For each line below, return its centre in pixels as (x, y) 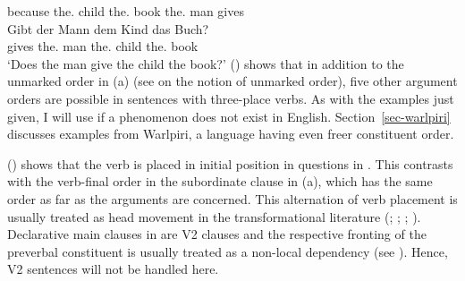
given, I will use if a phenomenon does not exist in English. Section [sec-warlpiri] (229, 116)
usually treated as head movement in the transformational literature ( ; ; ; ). (214, 216)
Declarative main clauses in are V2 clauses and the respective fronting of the (217, 234)
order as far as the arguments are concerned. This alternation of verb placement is (232, 198)
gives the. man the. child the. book (103, 46)
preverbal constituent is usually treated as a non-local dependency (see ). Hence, (228, 251)
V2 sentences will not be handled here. (113, 269)
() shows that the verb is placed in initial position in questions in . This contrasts (230, 163)
